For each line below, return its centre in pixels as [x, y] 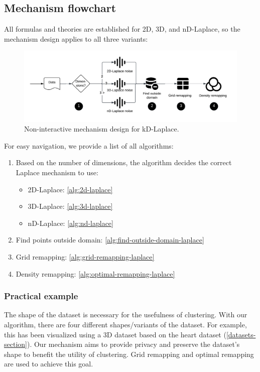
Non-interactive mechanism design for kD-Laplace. [102, 129]
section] [16, 344]
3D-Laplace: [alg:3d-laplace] [70, 206]
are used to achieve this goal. [49, 364]
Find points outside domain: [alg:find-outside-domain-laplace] [110, 240]
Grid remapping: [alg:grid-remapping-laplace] [85, 256]
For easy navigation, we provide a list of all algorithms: [89, 145]
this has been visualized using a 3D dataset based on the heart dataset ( [115, 334]
